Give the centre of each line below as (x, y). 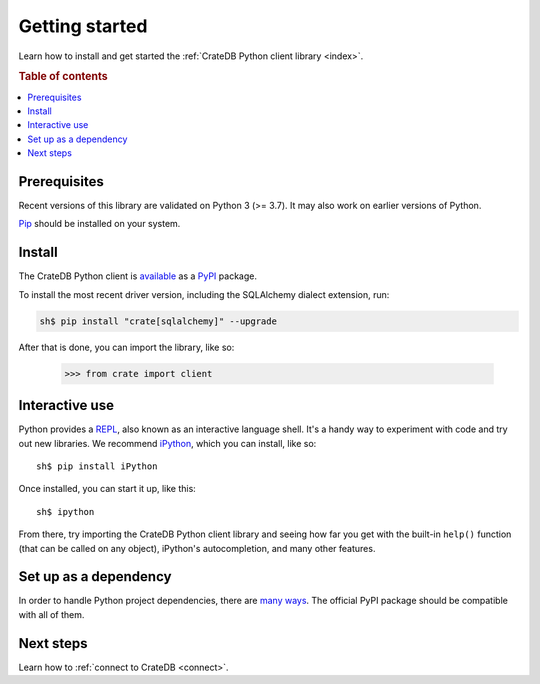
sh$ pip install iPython (97, 466)
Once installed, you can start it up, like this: (107, 489)
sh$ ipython (65, 511)
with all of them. (51, 614)
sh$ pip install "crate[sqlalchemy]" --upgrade (158, 321)
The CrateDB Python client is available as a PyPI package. (137, 276)
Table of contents (63, 77)
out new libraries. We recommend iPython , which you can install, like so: (167, 443)
